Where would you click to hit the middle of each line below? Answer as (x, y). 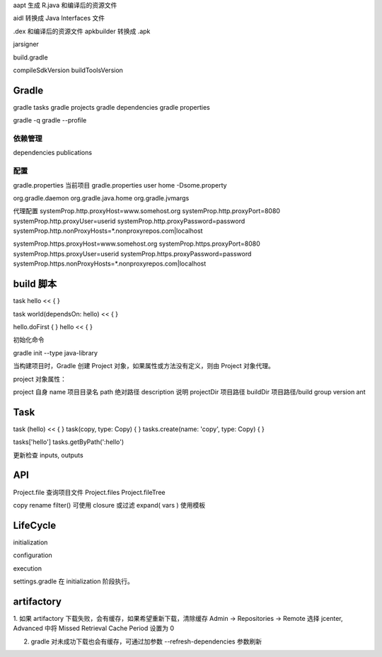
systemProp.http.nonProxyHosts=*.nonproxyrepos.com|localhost (108, 231)
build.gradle (31, 57)
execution (28, 568)
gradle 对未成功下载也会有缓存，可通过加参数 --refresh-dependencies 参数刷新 (146, 641)
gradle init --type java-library (56, 353)
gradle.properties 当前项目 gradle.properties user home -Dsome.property (120, 185)
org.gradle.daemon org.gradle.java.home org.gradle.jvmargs (101, 198)
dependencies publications (52, 153)
